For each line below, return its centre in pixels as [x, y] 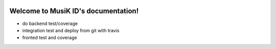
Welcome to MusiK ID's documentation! [74, 11]
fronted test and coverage [50, 38]
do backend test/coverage [50, 23]
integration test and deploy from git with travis [71, 30]
